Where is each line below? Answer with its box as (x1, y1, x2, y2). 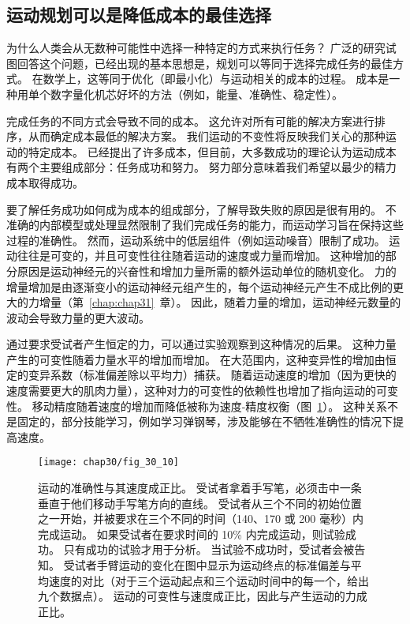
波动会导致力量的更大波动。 (6, 309, 150, 325)
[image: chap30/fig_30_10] (38, 457, 179, 468)
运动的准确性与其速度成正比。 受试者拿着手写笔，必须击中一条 (38, 479, 362, 496)
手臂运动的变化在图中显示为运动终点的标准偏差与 (96, 557, 351, 573)
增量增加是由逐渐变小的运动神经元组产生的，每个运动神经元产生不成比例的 (6, 278, 393, 295)
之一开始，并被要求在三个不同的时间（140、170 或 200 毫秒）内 (38, 510, 363, 527)
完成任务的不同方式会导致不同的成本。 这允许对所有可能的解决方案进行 (6, 112, 375, 129)
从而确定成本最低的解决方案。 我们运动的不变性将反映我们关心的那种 (28, 128, 386, 145)
